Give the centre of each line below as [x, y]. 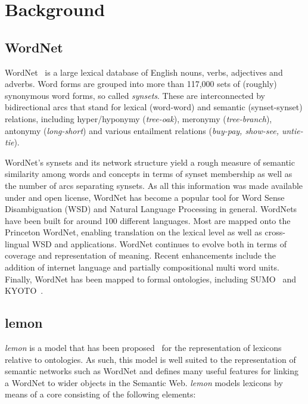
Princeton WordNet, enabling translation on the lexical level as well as [133, 232]
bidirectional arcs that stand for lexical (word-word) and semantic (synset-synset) [154, 107]
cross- [275, 232]
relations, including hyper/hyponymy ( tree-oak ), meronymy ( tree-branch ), [139, 118]
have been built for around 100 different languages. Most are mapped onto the [148, 220]
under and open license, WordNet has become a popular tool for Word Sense [145, 197]
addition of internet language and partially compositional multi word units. [142, 267]
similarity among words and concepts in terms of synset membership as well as [149, 174]
